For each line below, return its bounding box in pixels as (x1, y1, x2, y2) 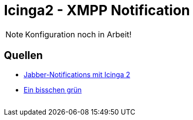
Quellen (4, 49, 43, 62)
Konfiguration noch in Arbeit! (25, 29, 132, 39)
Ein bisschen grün (24, 85, 82, 94)
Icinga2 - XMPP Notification (4, 2, 190, 19)
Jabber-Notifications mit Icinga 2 (24, 70, 130, 79)
